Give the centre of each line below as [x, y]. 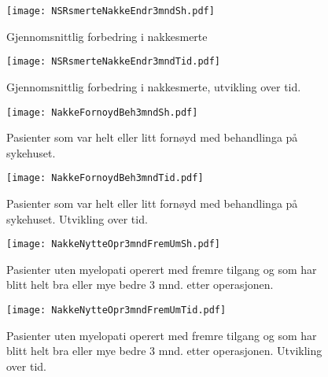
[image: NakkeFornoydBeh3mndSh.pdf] [102, 112]
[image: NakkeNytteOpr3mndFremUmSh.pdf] [114, 244]
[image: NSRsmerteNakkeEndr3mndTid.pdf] [114, 62]
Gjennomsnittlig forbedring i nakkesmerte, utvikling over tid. [154, 86]
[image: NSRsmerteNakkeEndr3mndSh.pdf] [111, 11]
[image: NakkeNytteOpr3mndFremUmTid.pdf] [116, 310]
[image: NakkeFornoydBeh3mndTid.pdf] [105, 178]
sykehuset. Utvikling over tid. [77, 218]
